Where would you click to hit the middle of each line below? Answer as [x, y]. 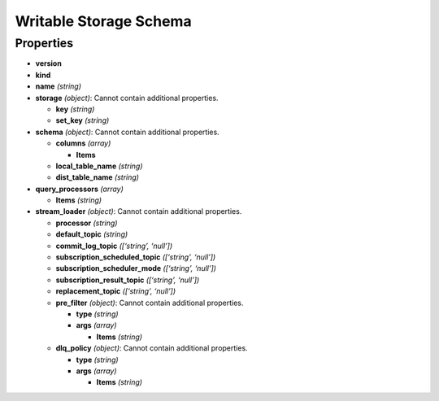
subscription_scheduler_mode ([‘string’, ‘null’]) [136, 268]
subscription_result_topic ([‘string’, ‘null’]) [128, 280]
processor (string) [87, 223]
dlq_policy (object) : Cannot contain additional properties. [152, 348]
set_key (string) [83, 120]
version [49, 63]
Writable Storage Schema [103, 21]
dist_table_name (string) [98, 177]
